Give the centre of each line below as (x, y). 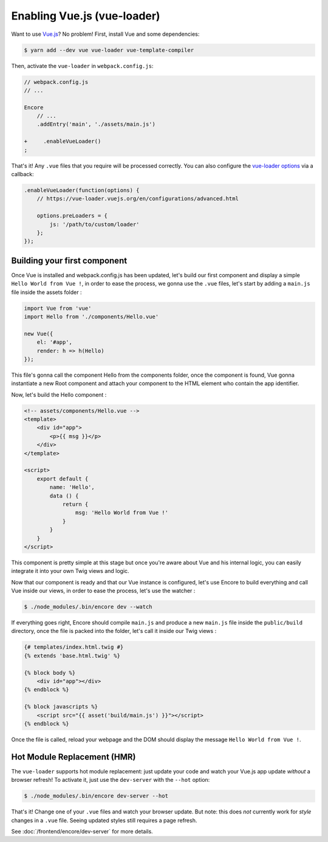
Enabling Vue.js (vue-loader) (86, 16)
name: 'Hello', (72, 487)
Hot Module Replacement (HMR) (73, 757)
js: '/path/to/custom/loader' (94, 224)
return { (75, 504)
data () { (64, 496)
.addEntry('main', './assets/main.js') (96, 124)
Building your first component (69, 260)
